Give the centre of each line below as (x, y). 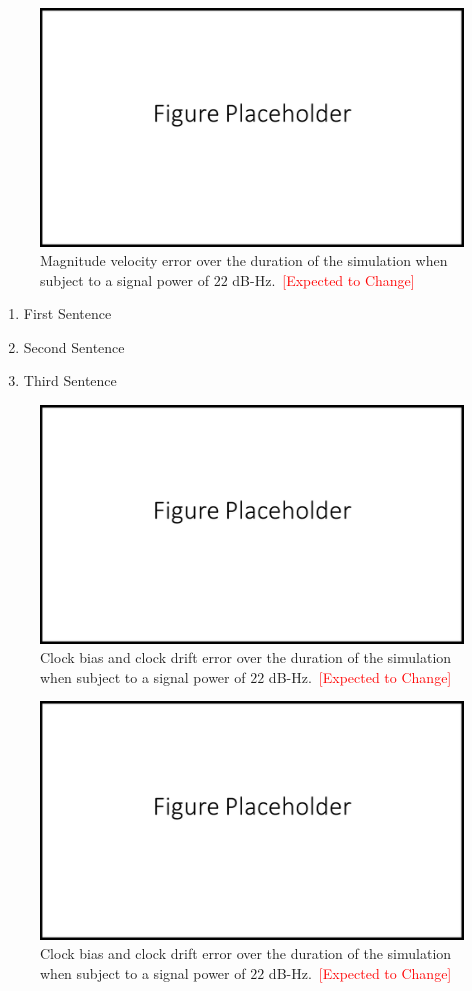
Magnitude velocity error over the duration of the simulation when (244, 260)
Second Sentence (74, 346)
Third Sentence (70, 380)
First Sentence (67, 313)
